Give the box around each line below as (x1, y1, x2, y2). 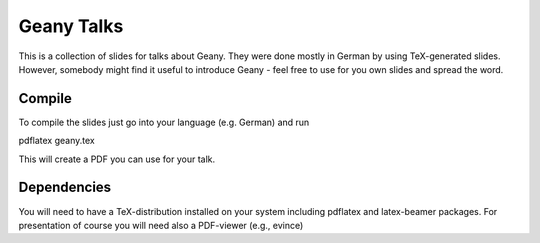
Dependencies (18, 179, 112, 196)
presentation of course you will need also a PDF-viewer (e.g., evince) (18, 219, 304, 231)
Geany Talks (18, 15, 124, 37)
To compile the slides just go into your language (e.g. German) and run (18, 116, 310, 128)
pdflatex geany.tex (18, 135, 95, 147)
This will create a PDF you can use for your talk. (18, 153, 216, 165)
